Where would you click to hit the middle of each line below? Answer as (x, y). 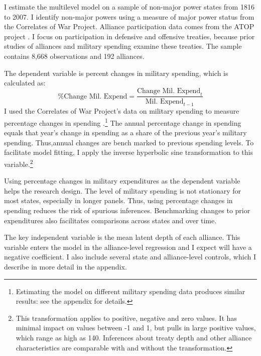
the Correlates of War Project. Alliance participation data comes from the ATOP (129, 26)
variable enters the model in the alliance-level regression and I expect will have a (128, 247)
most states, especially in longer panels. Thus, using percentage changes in (118, 200)
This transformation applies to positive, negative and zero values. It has (126, 318)
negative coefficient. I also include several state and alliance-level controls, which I (130, 257)
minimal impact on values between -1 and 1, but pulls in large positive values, (136, 328)
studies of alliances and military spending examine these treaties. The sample (123, 46)
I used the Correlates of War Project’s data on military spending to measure (122, 111)
